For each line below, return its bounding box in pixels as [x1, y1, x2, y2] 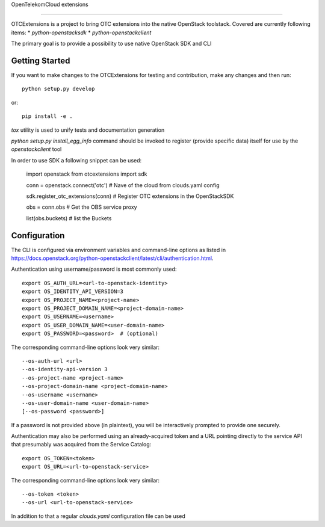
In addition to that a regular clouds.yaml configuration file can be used [11, 512, 186, 520]
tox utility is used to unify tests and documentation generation [11, 126, 165, 134]
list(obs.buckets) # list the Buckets [26, 214, 112, 222]
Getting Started [11, 55, 70, 66]
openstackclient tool [11, 146, 62, 153]
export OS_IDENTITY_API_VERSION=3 [22, 288, 123, 295]
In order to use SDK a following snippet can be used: [11, 156, 142, 164]
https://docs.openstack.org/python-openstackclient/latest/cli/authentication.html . [11, 254, 214, 262]
